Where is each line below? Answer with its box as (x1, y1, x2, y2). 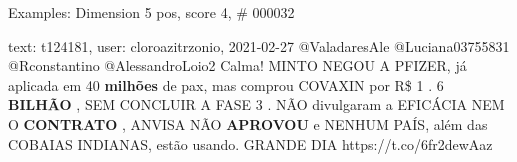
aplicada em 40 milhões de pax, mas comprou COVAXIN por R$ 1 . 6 (8, 74, 444, 95)
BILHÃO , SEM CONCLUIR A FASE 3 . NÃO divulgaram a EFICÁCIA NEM (8, 94, 505, 115)
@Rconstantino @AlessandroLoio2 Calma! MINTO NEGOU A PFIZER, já (8, 55, 467, 76)
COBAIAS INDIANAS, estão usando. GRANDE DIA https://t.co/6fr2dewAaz (8, 133, 493, 154)
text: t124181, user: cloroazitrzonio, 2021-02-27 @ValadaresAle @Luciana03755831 (8, 35, 510, 56)
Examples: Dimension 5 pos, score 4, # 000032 (8, 2, 295, 22)
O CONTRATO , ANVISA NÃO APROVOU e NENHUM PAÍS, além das (8, 113, 488, 134)
